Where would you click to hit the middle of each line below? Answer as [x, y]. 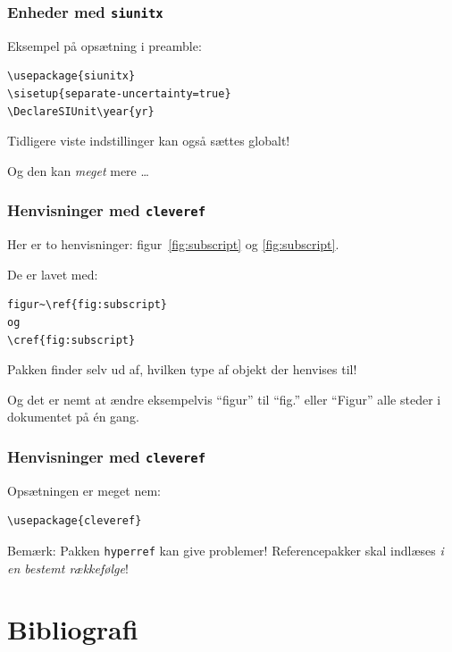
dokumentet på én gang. [73, 417]
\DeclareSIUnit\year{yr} [81, 111]
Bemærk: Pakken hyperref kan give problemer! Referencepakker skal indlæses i [226, 550]
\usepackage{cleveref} [75, 521]
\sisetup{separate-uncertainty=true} [119, 93]
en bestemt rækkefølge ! [68, 568]
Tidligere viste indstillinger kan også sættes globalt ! [149, 141]
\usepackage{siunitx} [71, 76]
